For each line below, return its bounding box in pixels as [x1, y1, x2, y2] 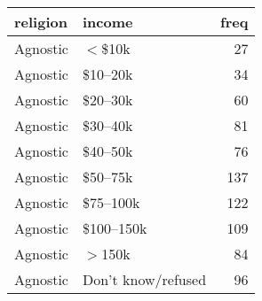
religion [14, 12, 67, 32]
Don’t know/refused [82, 269, 207, 289]
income [82, 12, 133, 32]
